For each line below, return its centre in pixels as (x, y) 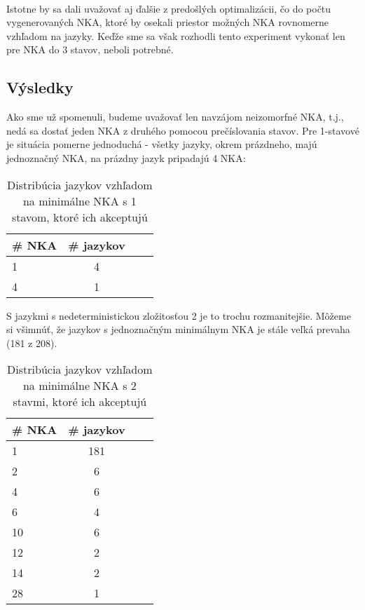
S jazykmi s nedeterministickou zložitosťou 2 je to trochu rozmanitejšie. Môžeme (179, 315)
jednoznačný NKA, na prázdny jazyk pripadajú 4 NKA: (126, 157)
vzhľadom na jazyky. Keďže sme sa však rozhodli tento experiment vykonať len (176, 35)
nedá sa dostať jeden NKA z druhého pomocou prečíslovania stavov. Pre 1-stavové (183, 130)
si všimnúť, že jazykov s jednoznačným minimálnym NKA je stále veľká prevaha (178, 329)
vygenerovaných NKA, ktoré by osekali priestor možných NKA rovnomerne (168, 22)
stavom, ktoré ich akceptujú (80, 217)
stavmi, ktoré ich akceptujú (80, 402)
